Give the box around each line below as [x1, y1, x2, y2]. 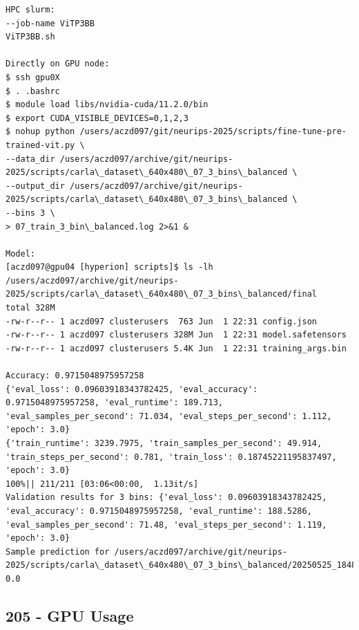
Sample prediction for [6, 546, 110, 557]
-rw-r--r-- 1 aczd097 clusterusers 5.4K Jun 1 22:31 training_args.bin [6, 343, 347, 353]
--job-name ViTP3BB [6, 18, 95, 28]
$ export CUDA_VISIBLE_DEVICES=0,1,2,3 [6, 113, 188, 123]
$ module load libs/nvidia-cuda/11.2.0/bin [6, 100, 208, 110]
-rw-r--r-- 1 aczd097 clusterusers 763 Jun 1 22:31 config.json [6, 316, 318, 326]
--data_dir [6, 154, 55, 164]
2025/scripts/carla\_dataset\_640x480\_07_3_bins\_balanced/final [6, 289, 318, 299]
